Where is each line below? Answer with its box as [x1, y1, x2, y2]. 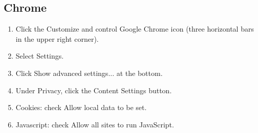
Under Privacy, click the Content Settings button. [15, 85, 172, 95]
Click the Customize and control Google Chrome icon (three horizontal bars [15, 23, 254, 34]
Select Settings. [15, 50, 64, 61]
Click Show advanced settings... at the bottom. [15, 67, 163, 78]
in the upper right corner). [15, 33, 99, 44]
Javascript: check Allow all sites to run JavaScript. [15, 119, 174, 129]
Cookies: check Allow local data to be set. [15, 102, 147, 113]
